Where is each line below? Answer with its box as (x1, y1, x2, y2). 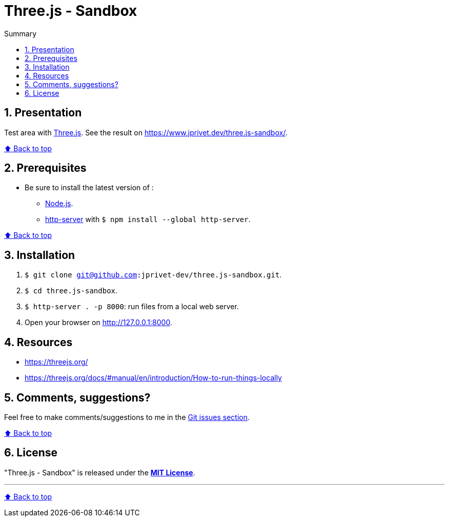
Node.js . (45, 199, 73, 208)
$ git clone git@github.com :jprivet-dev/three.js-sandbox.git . (25, 270, 282, 279)
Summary (4, 29, 37, 38)
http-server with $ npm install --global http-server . (45, 215, 251, 224)
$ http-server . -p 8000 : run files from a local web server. (25, 302, 239, 311)
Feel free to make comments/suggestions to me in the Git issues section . (4, 412, 250, 422)
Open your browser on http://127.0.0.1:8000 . (25, 318, 172, 327)
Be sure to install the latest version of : (25, 183, 154, 192)
